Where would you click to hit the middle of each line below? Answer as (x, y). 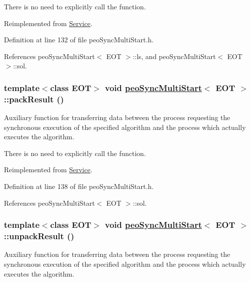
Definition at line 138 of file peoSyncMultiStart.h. (79, 186)
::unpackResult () (39, 236)
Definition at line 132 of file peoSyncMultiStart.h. (79, 40)
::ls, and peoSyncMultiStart (174, 56)
